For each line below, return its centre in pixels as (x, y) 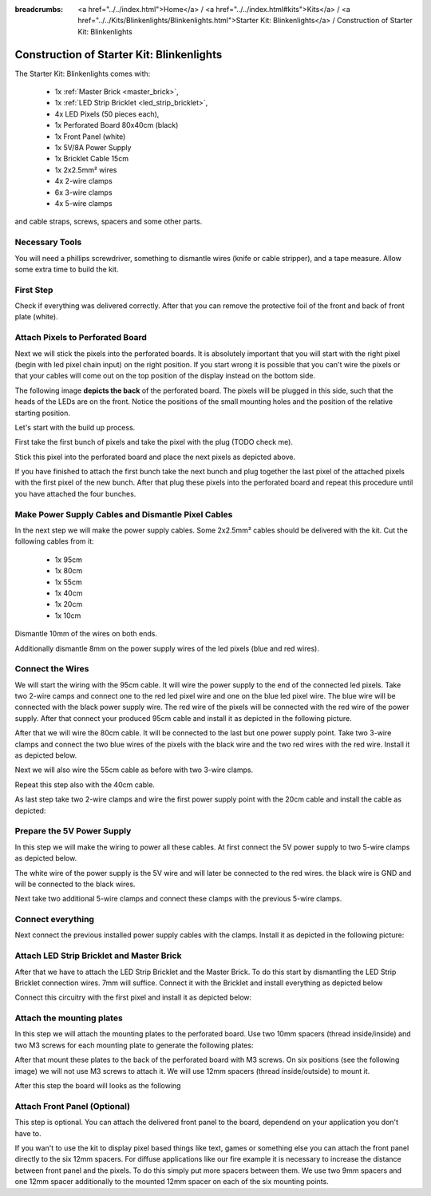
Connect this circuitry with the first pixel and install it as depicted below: (133, 997)
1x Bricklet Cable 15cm (92, 159)
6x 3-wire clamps (83, 192)
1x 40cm (69, 593)
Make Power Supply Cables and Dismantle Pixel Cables (124, 514)
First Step (34, 290)
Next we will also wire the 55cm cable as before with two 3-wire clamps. (134, 770)
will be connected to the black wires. (75, 884)
